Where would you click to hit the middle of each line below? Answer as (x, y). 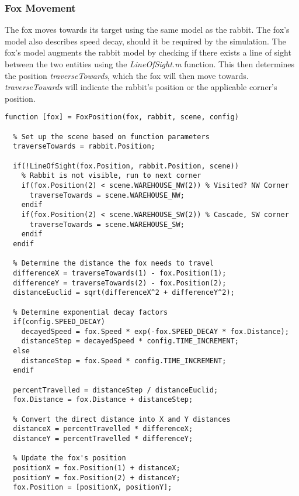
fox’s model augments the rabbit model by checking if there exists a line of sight (148, 52)
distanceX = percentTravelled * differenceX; (103, 429)
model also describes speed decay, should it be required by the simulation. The (145, 41)
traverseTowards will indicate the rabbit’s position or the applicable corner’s (141, 87)
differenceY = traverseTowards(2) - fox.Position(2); (120, 283)
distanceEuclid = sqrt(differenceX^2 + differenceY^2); (124, 293)
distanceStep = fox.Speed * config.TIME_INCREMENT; (124, 361)
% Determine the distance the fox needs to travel (113, 263)
